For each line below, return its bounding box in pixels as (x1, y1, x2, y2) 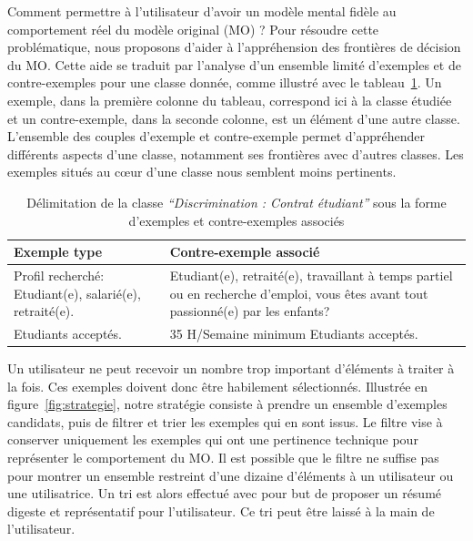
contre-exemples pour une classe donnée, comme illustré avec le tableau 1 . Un (7, 73, 442, 92)
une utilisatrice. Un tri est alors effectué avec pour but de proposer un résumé (7, 484, 442, 503)
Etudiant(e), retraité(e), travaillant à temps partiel (169, 265, 453, 284)
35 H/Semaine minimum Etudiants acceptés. (169, 324, 418, 342)
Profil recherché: (14, 265, 105, 284)
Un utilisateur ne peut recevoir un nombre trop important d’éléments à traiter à (7, 359, 455, 378)
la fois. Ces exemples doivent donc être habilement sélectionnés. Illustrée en (7, 376, 428, 395)
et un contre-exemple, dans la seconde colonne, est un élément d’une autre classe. (7, 108, 460, 128)
